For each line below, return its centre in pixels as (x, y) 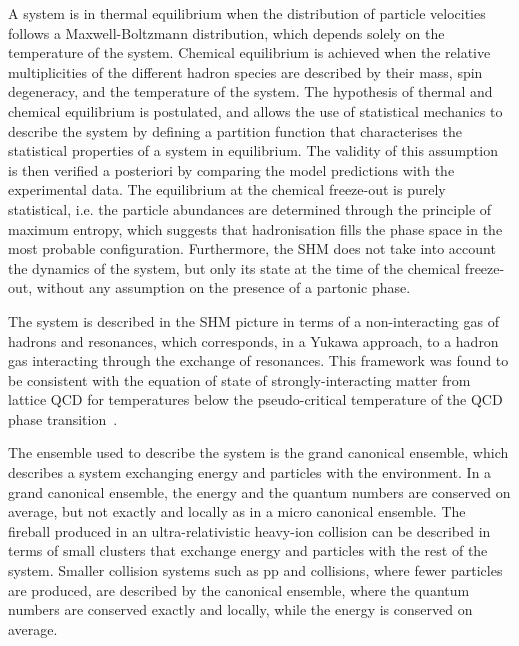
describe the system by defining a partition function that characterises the (235, 130)
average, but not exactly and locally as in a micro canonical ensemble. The (237, 511)
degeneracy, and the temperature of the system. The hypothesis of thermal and (250, 91)
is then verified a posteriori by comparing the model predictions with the (231, 169)
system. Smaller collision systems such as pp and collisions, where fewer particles (255, 570)
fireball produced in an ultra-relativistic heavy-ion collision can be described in (249, 530)
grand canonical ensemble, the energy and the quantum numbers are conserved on (259, 491)
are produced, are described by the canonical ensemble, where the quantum (239, 589)
